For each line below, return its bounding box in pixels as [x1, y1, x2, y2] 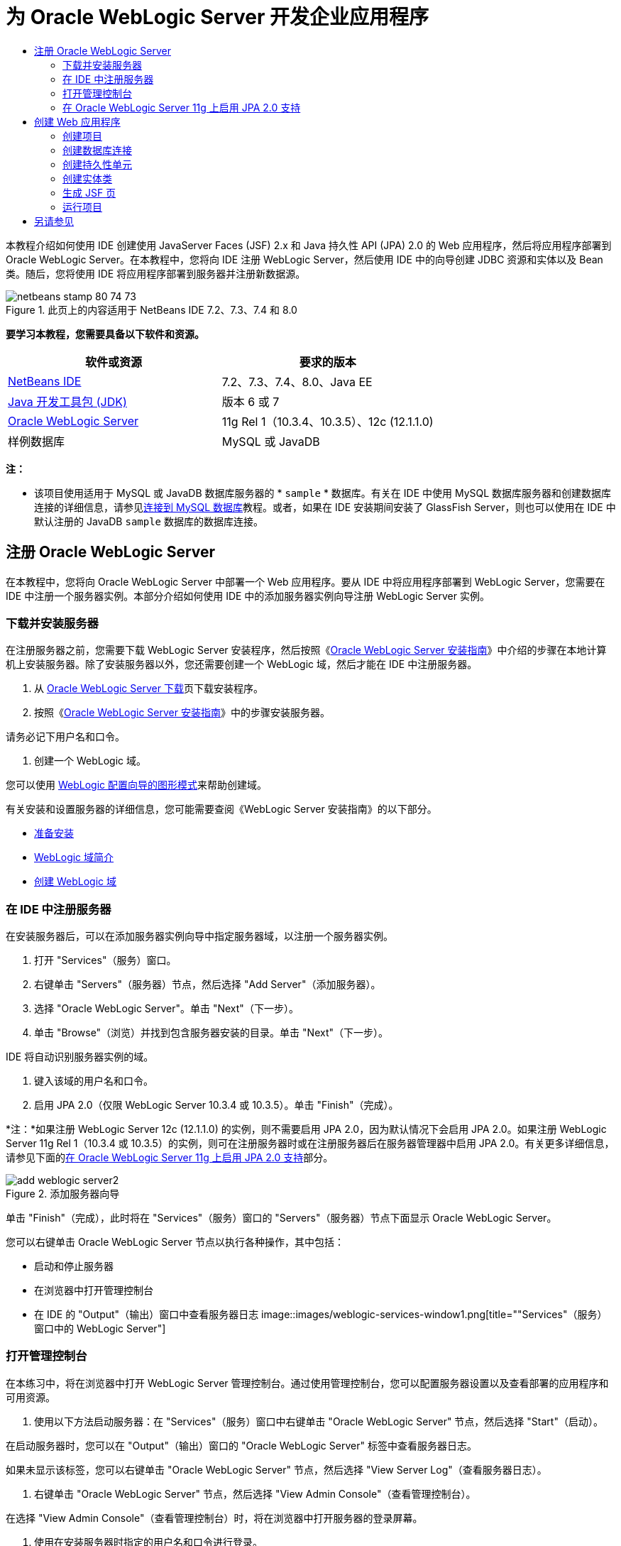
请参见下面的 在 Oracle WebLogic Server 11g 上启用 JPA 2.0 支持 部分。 [6, 1151, 334, 1164]
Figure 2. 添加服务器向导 [6, 1188, 120, 1200]
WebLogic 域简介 [34, 851, 114, 864]
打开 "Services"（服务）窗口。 [34, 954, 177, 967]
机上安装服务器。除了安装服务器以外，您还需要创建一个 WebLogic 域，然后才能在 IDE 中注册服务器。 [6, 658, 478, 671]
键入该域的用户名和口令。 [34, 1075, 153, 1087]
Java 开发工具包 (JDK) [8, 394, 127, 409]
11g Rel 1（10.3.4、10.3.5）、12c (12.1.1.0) [221, 414, 434, 429]
